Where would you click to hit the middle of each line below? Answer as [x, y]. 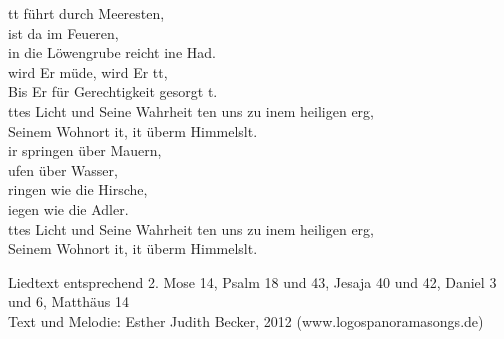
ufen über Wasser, [63, 169]
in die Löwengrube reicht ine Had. [112, 52]
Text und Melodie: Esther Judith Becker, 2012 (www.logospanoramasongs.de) [246, 320]
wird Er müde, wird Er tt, [88, 71]
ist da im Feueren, [63, 32]
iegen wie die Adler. [68, 208]
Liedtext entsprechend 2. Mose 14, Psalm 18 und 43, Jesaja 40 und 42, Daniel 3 [252, 281]
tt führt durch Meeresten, [86, 13]
